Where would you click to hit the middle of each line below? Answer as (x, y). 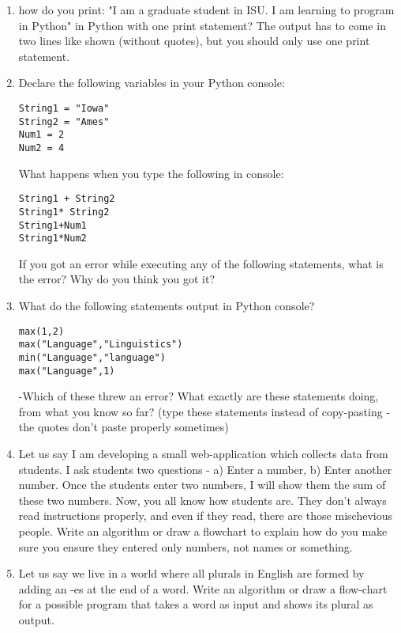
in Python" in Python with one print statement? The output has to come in (202, 25)
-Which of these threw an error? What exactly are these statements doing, (199, 396)
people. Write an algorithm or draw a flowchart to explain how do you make (203, 531)
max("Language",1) (67, 371)
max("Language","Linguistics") (101, 345)
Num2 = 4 (41, 148)
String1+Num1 (52, 225)
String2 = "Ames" (64, 121)
